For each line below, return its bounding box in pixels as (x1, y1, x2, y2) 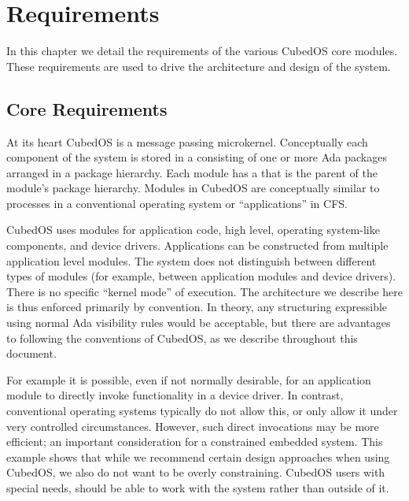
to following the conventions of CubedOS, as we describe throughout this (6, 329, 358, 346)
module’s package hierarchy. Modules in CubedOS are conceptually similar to (6, 180, 380, 196)
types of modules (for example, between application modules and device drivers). (6, 268, 396, 284)
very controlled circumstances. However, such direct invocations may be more (6, 417, 379, 434)
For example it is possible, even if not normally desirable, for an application (6, 371, 371, 388)
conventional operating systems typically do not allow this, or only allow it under (6, 403, 398, 419)
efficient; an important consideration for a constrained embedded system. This (6, 433, 383, 450)
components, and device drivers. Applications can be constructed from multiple (6, 237, 389, 254)
